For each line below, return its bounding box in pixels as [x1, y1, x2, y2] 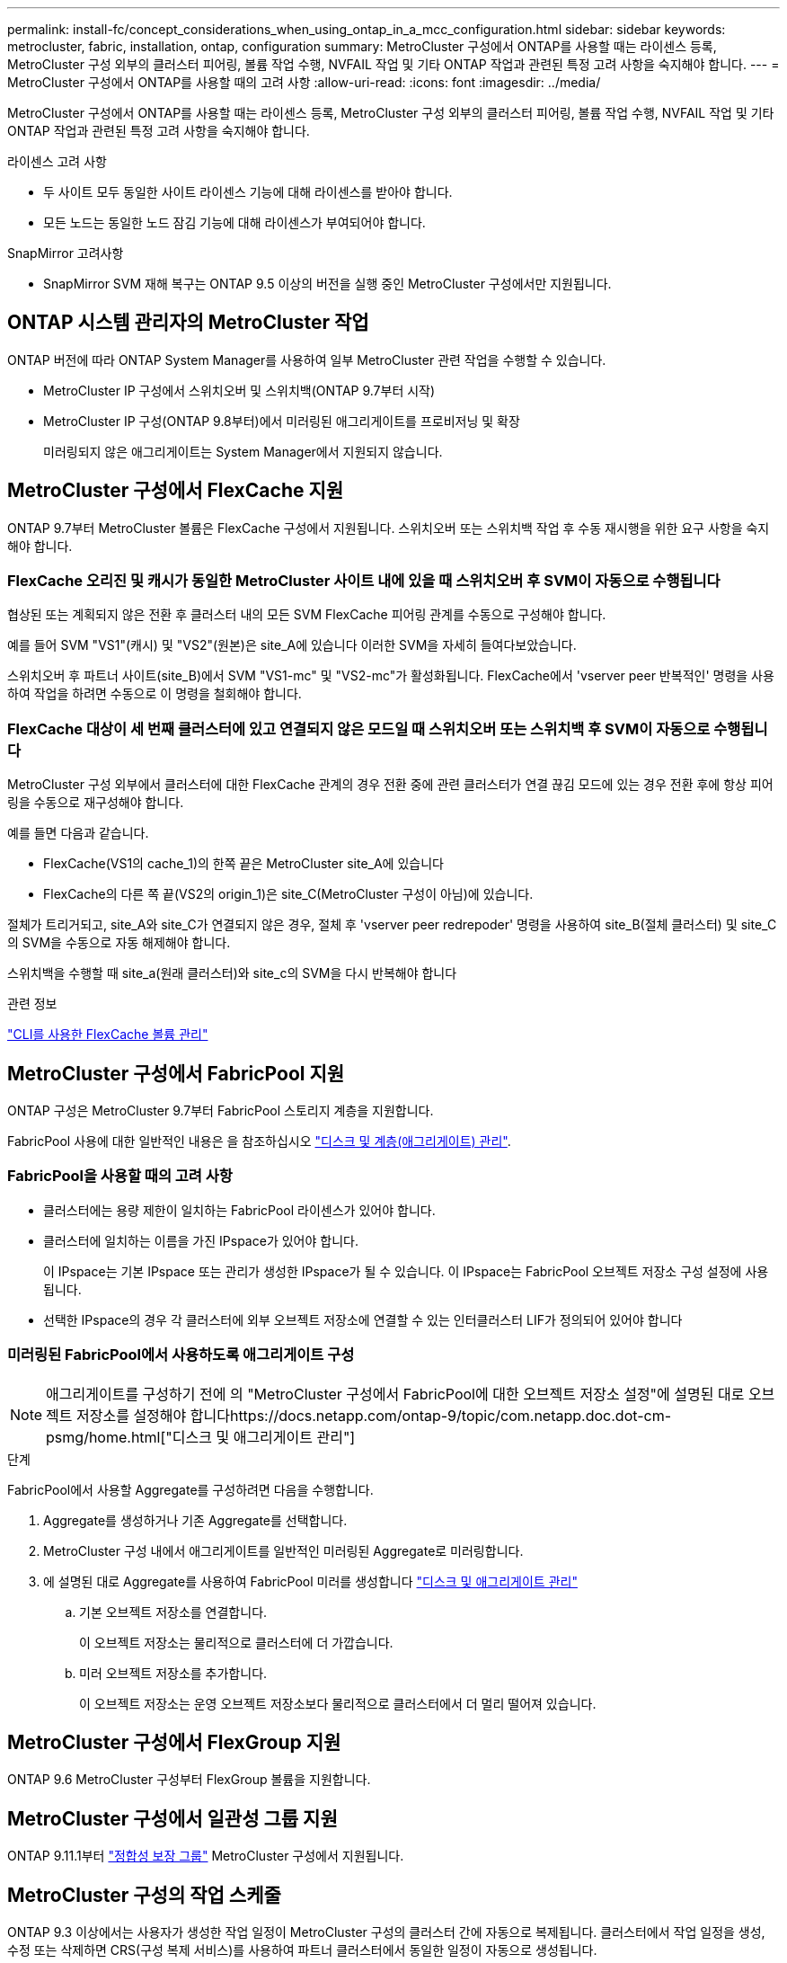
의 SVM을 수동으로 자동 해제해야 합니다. [7, 935, 231, 951]
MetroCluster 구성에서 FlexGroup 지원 [7, 1730, 341, 1754]
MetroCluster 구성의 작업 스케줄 [7, 1883, 281, 1906]
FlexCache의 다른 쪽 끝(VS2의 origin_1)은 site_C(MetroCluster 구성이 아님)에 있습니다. [43, 886, 534, 902]
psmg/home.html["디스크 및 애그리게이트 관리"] [46, 1427, 356, 1446]
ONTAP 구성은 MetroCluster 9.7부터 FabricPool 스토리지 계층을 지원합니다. [7, 1103, 434, 1119]
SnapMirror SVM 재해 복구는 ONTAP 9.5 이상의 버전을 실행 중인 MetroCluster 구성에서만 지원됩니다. [43, 276, 612, 291]
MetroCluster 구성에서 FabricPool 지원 [7, 1061, 345, 1085]
